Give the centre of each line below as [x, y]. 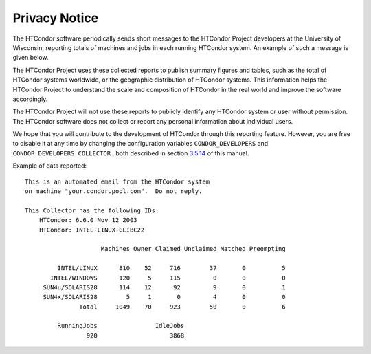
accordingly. [30, 99]
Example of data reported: [50, 166]
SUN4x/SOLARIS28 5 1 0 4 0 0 [164, 297]
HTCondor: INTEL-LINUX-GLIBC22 [92, 230]
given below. [31, 58]
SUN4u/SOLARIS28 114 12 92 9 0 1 [164, 287]
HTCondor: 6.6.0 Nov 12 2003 [88, 220]
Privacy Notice [56, 18]
